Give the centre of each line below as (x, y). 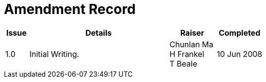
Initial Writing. (54, 54)
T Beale (183, 63)
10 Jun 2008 (240, 54)
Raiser (192, 33)
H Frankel (187, 54)
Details (99, 33)
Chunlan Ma (191, 44)
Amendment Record (70, 9)
